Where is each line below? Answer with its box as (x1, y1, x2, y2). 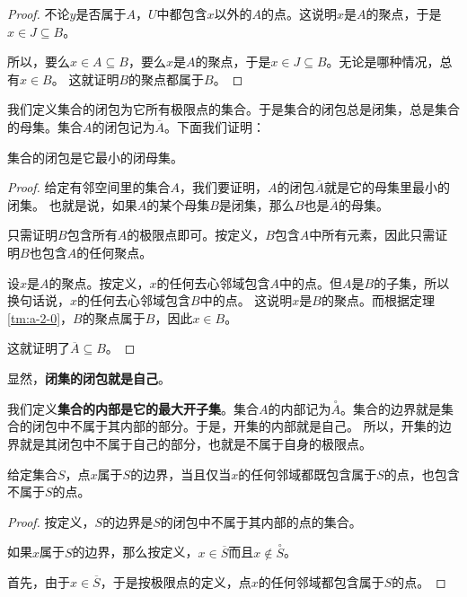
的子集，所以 (374, 273, 450, 292)
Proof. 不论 (7, 4, 70, 22)
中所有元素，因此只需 (309, 225, 436, 244)
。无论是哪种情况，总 (326, 52, 453, 71)
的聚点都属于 (128, 69, 205, 88)
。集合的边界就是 (340, 399, 441, 417)
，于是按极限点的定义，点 (100, 573, 251, 592)
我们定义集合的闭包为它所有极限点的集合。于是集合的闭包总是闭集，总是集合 (7, 100, 460, 119)
